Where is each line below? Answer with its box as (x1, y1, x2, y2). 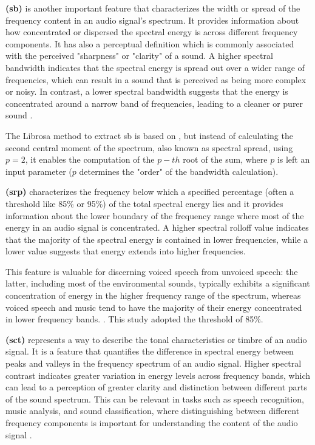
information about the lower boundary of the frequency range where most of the (5, 209, 304, 222)
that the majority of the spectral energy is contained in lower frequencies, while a (5, 233, 308, 245)
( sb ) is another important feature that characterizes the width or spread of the (5, 2, 300, 14)
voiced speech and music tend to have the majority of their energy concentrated (5, 301, 302, 313)
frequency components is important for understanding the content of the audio (5, 416, 298, 429)
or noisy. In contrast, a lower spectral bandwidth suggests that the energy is (5, 85, 288, 98)
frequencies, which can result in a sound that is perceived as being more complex (5, 73, 307, 86)
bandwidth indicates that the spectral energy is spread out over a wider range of (5, 61, 305, 73)
